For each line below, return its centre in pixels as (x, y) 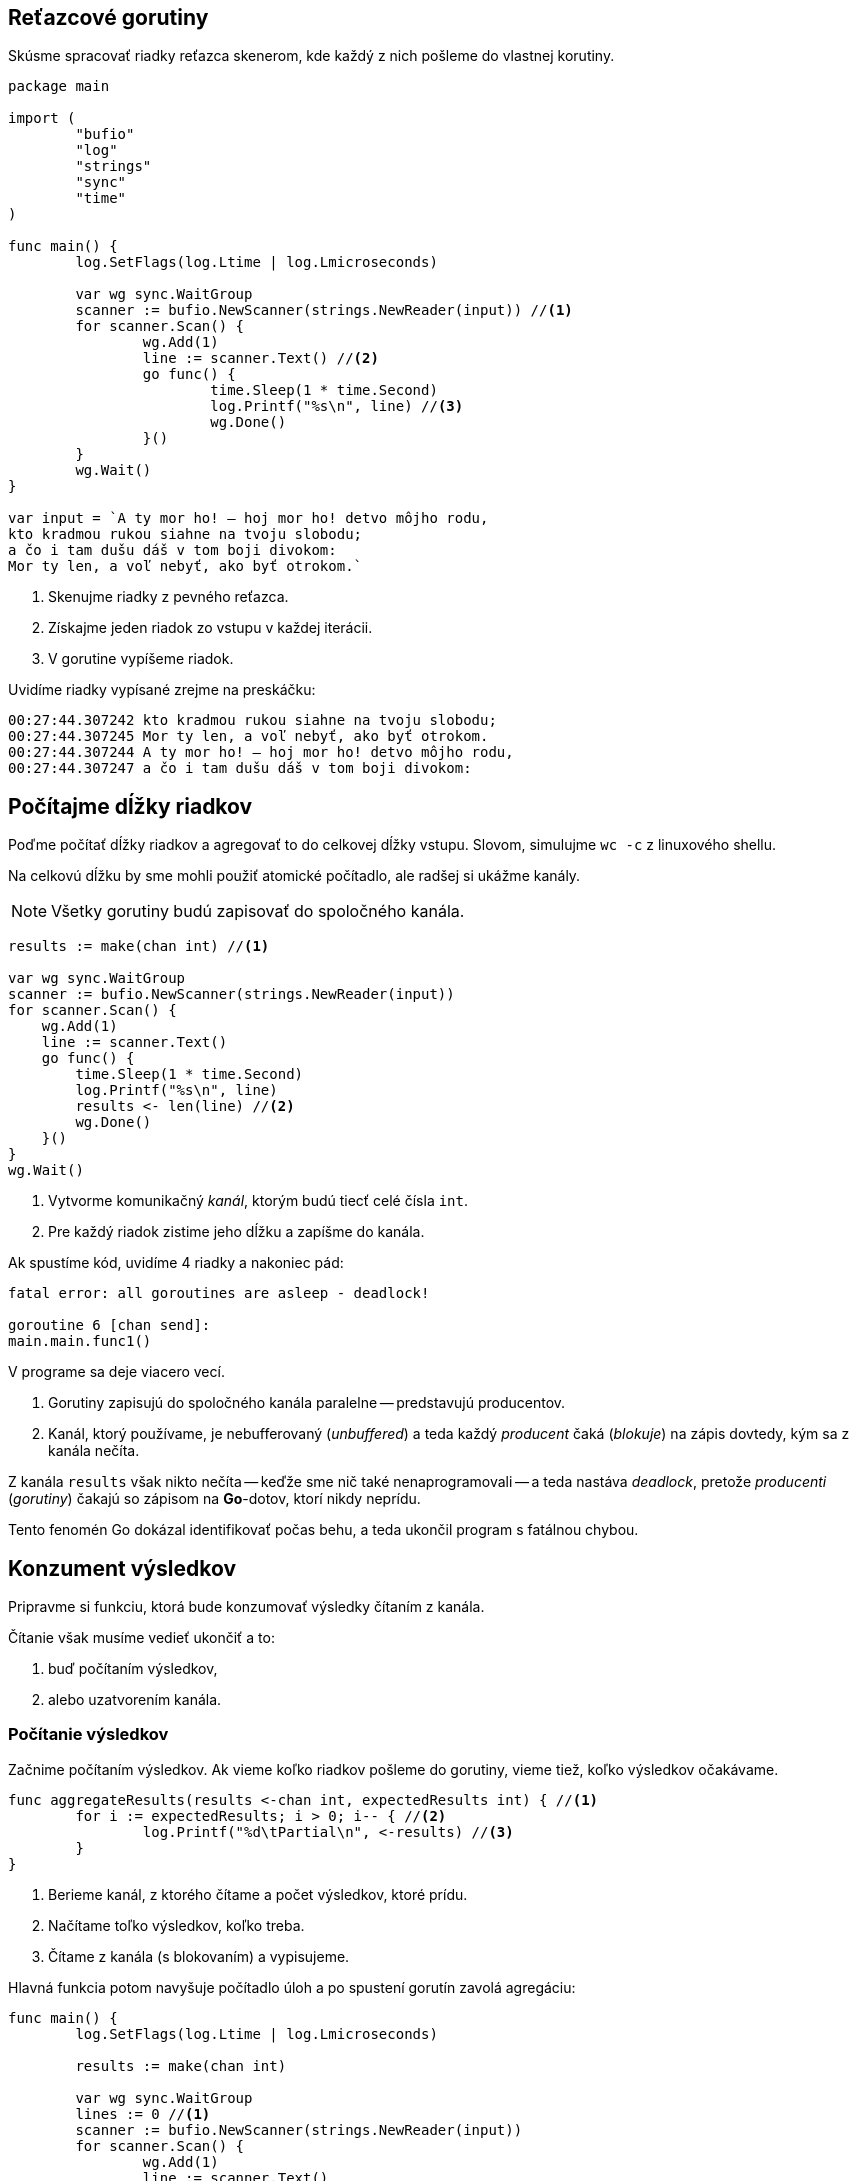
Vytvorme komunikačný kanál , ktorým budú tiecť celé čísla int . (258, 1201)
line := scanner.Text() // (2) (260, 358)
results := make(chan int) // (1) (139, 946)
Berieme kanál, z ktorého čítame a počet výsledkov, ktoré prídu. (258, 1894)
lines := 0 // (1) (143, 2113)
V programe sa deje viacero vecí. (116, 1372)
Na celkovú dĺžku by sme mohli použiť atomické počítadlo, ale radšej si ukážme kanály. (294, 876)
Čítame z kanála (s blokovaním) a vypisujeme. (199, 1956)
